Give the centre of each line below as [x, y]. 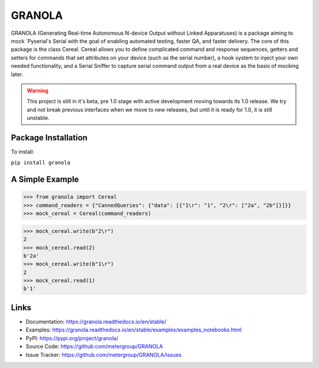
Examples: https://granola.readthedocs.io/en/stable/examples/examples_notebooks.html [134, 330]
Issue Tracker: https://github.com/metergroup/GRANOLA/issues [104, 354]
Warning [38, 90]
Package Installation [49, 138]
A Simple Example [45, 180]
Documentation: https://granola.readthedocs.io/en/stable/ [96, 321]
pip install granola [41, 163]
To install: [23, 152]
